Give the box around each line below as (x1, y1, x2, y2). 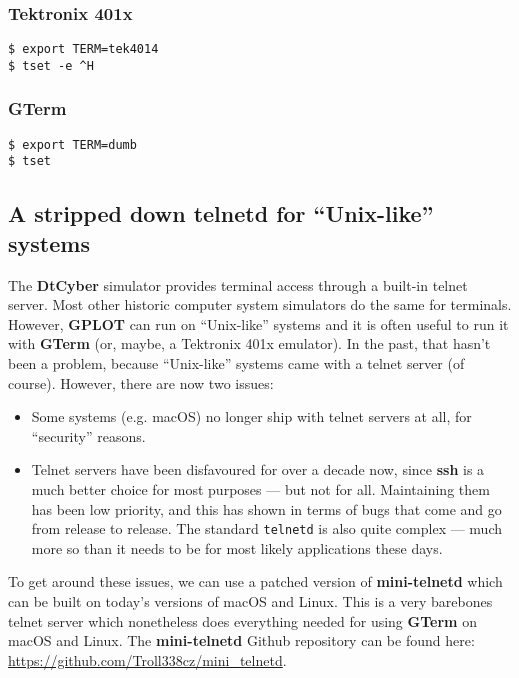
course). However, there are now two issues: (8, 372, 274, 393)
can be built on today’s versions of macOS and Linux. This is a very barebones (8, 591, 493, 612)
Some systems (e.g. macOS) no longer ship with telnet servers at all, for (31, 406, 472, 427)
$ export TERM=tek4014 (8, 42, 159, 57)
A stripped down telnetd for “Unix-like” (8, 198, 434, 229)
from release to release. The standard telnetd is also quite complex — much (31, 518, 503, 539)
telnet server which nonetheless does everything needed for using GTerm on (8, 610, 477, 631)
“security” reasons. (31, 425, 146, 446)
